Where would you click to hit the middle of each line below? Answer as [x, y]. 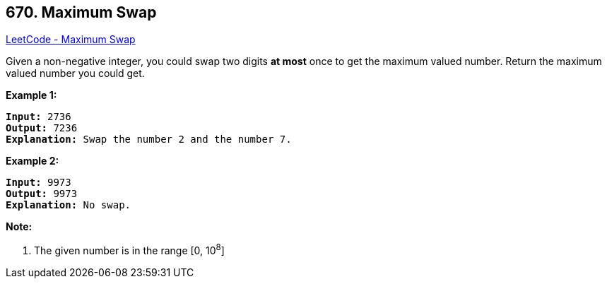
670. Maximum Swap [81, 12]
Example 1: [31, 95]
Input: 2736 [39, 117]
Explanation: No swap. [69, 205]
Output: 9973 [42, 194]
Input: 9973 [39, 183]
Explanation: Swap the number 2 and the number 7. [149, 140]
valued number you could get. [75, 73]
